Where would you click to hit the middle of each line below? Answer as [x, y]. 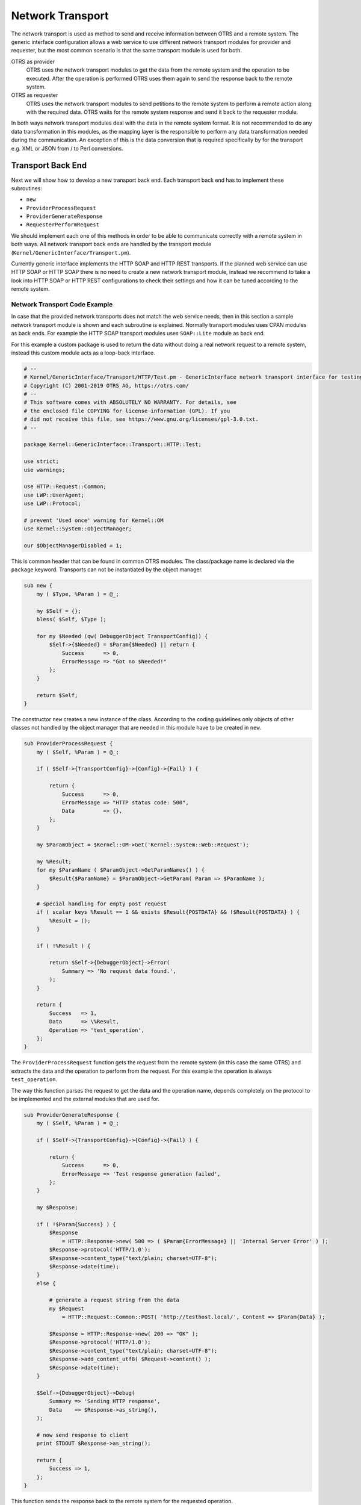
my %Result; [54, 861]
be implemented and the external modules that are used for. [85, 1099]
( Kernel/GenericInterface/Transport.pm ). [71, 252]
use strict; [42, 461]
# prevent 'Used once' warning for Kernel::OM [94, 520]
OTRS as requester [35, 95]
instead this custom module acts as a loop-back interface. [83, 353]
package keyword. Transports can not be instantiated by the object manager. [107, 569]
